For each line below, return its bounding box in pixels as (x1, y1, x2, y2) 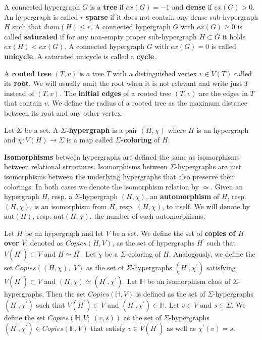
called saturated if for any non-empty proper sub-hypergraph (4, 31, 197, 41)
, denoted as (26, 237, 64, 248)
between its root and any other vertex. (4, 107, 123, 118)
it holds (222, 31, 246, 41)
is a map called (66, 134, 113, 145)
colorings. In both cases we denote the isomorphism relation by (4, 181, 199, 191)
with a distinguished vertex (113, 68, 197, 78)
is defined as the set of (136, 288, 205, 299)
